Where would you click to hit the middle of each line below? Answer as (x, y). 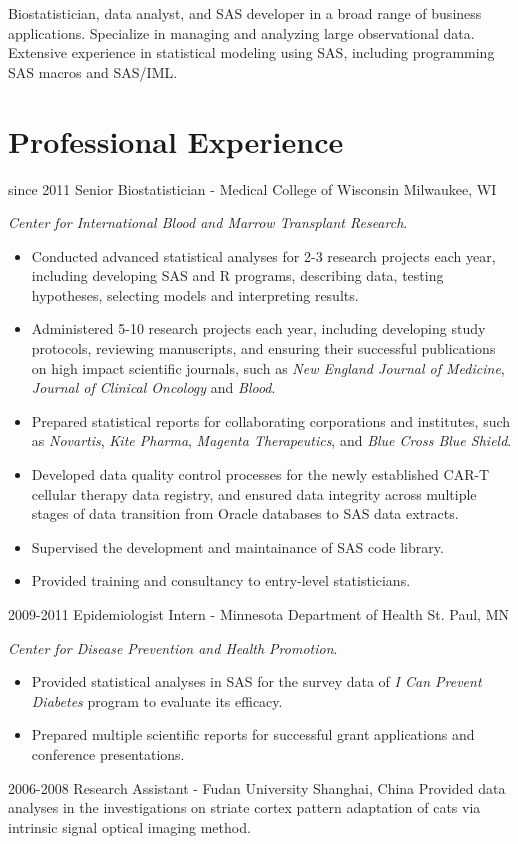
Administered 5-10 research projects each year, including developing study (258, 328)
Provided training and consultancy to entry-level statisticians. (221, 580)
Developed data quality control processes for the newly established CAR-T (260, 474)
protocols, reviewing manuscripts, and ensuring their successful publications (263, 348)
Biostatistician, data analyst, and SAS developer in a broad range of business (245, 13)
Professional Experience (176, 140)
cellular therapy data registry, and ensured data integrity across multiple (254, 493)
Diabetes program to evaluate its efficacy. (157, 700)
